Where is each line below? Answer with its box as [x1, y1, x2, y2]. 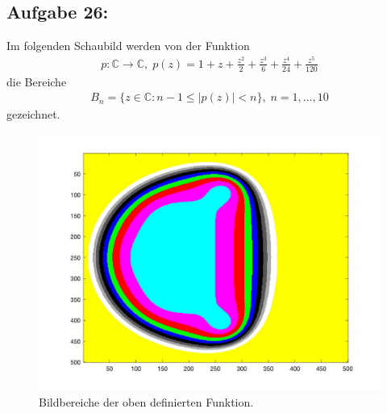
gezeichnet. [6, 106, 60, 123]
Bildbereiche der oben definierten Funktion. [39, 393, 254, 410]
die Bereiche [6, 73, 67, 90]
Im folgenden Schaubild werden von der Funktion [6, 37, 250, 54]
